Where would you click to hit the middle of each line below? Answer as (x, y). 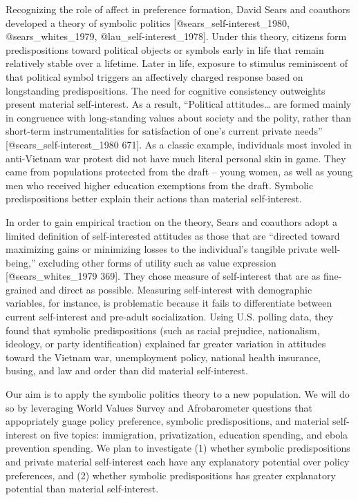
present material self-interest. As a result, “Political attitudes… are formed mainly (179, 104)
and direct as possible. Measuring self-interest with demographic (176, 289)
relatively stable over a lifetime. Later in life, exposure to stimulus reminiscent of (177, 63)
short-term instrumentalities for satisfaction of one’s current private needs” (164, 131)
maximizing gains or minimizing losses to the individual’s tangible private (162, 249)
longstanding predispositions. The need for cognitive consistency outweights (166, 90)
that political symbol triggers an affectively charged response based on (154, 76)
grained (21, 289)
